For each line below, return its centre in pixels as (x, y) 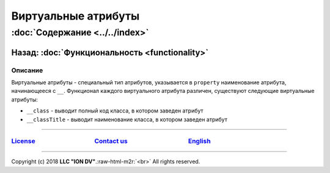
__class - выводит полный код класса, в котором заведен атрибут (115, 111)
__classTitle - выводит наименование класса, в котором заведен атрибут (127, 119)
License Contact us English (111, 141)
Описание (27, 70)
